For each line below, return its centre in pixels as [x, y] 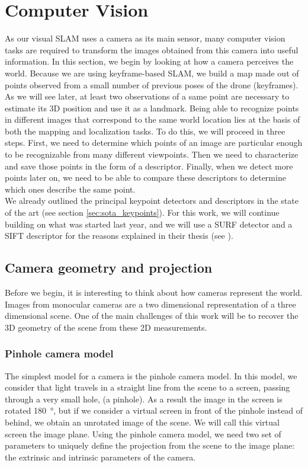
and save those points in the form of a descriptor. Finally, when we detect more [149, 166]
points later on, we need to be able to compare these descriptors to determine [145, 177]
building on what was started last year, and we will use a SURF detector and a [149, 224]
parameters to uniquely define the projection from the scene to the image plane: [150, 445]
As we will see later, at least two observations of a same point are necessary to [147, 96]
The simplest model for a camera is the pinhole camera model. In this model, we [151, 375]
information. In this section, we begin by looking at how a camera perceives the [149, 61]
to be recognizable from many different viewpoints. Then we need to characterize [152, 154]
